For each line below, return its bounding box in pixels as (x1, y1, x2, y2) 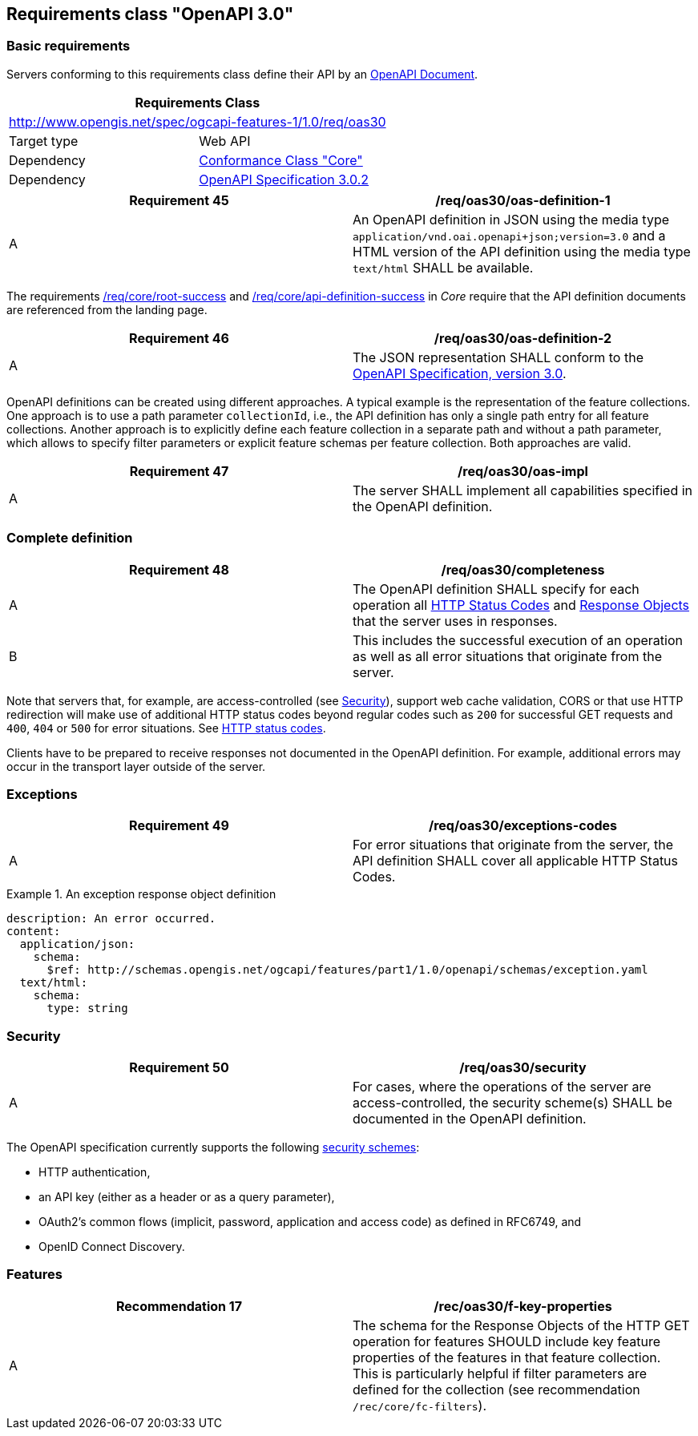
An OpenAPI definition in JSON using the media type (353, 211, 670, 228)
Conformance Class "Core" (199, 151, 363, 168)
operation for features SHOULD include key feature (353, 1333, 661, 1349)
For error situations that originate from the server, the (353, 837, 674, 853)
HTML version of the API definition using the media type (353, 243, 691, 260)
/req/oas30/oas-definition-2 (434, 329, 612, 346)
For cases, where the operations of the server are (353, 1079, 652, 1095)
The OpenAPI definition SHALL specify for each (353, 580, 639, 597)
